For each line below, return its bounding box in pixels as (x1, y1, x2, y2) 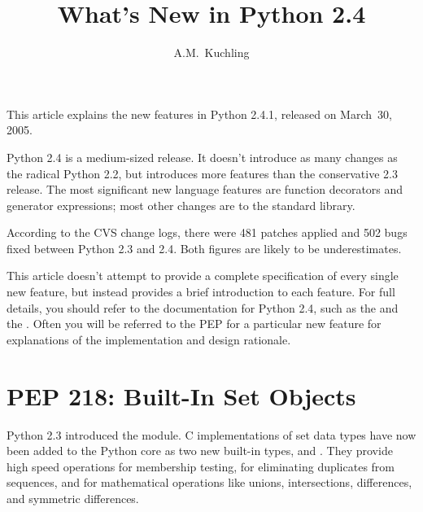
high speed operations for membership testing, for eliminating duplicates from (7, 457, 395, 475)
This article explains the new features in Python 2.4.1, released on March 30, (7, 105, 392, 122)
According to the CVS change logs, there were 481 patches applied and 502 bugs (7, 224, 408, 241)
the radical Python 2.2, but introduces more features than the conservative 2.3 (7, 164, 398, 182)
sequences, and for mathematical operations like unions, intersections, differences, (7, 474, 412, 491)
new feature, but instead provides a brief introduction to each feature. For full (7, 283, 395, 300)
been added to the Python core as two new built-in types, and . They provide (7, 442, 393, 459)
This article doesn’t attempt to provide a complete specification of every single (7, 267, 399, 284)
